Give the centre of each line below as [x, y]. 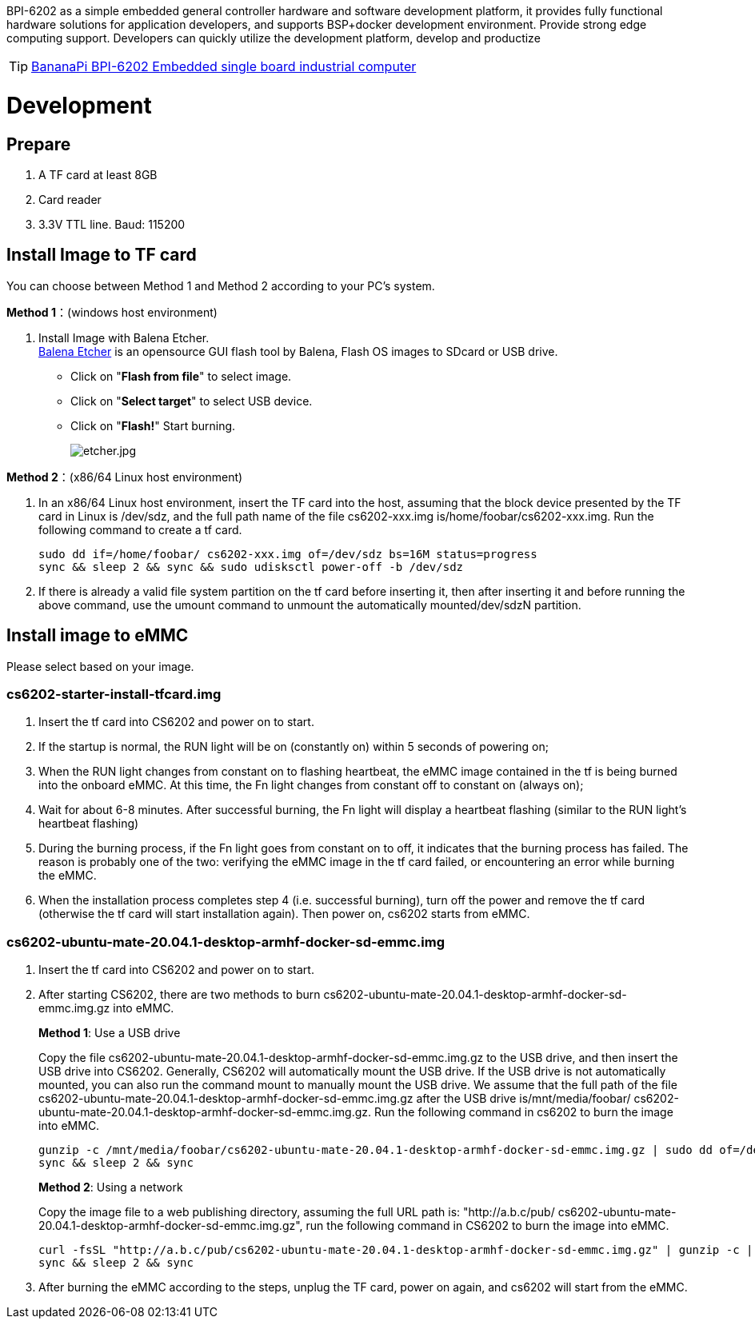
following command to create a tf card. [140, 529]
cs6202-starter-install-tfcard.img [114, 694]
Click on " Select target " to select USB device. [192, 401]
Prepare [39, 144]
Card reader [70, 199]
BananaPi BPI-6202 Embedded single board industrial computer [224, 66]
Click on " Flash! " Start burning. [153, 425]
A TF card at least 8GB [98, 174]
